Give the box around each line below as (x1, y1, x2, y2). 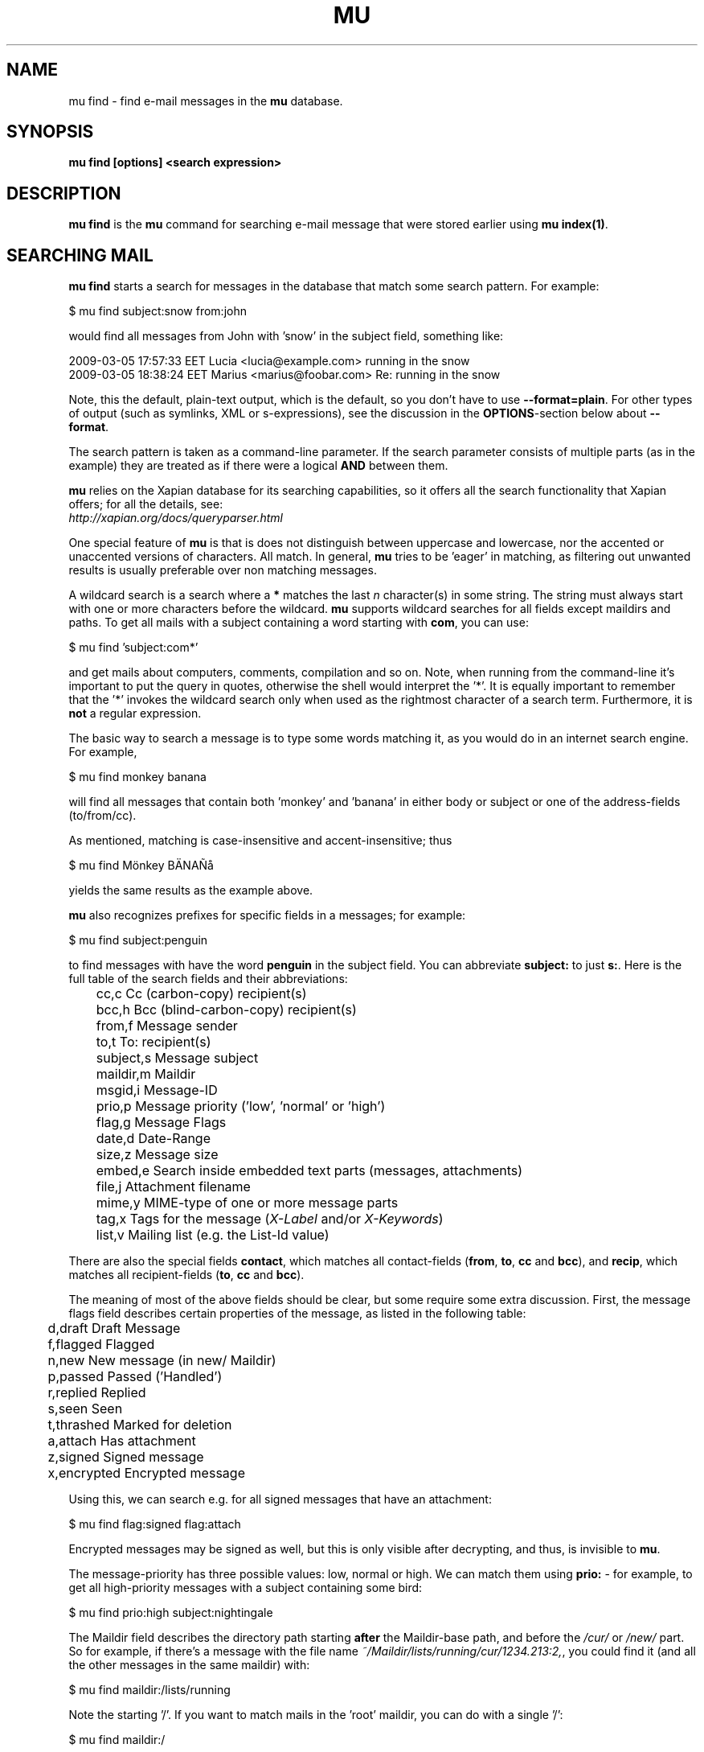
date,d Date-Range (96, 1130, 211, 1147)
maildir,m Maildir (96, 1066, 196, 1083)
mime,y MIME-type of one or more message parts (96, 1195, 399, 1211)
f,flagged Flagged (47, 1336, 155, 1353)
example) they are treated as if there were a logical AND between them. (68, 459, 448, 473)
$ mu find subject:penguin (68, 933, 208, 948)
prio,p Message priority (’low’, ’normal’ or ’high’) (96, 1098, 386, 1115)
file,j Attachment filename (96, 1178, 251, 1195)
